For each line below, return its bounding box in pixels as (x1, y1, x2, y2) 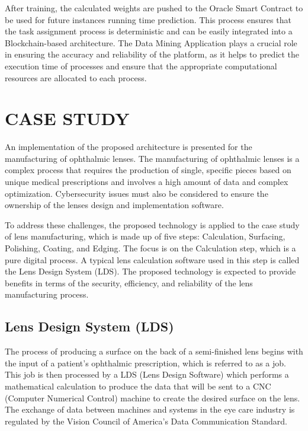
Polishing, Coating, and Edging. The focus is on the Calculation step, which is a (5, 242, 296, 254)
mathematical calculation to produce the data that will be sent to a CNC (5, 379, 271, 392)
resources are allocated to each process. (5, 71, 147, 84)
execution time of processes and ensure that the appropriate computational (5, 59, 277, 72)
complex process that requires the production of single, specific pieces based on (5, 164, 291, 176)
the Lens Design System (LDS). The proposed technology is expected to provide (5, 265, 296, 277)
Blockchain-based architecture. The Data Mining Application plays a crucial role (5, 36, 297, 49)
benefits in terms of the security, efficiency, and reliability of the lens (5, 276, 253, 289)
